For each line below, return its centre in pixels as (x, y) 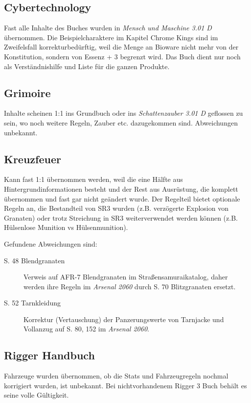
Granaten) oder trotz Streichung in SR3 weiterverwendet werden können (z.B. (121, 217)
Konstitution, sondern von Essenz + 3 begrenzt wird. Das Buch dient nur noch (122, 56)
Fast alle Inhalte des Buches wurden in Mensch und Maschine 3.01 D (108, 28)
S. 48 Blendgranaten (34, 260)
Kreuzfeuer (33, 159)
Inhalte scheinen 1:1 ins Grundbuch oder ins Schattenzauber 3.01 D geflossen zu (124, 113)
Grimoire (27, 92)
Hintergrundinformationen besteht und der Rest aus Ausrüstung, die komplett (121, 189)
